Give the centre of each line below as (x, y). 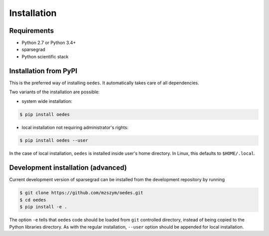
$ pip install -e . (43, 207)
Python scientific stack (45, 56)
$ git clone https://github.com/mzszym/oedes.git (81, 193)
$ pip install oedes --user (54, 140)
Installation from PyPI (43, 71)
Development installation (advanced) (68, 168)
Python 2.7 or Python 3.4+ (49, 43)
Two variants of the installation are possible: (54, 92)
